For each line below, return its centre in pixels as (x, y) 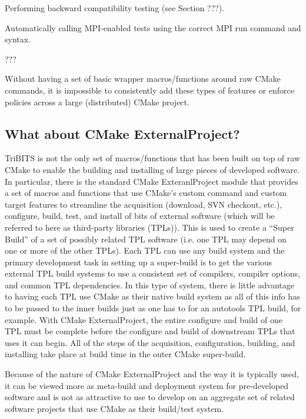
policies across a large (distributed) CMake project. (97, 102)
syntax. (18, 39)
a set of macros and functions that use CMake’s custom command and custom (146, 193)
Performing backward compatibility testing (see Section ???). (115, 8)
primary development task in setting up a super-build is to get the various (139, 262)
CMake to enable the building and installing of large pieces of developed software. (152, 169)
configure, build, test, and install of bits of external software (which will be (140, 216)
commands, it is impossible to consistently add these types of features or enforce (149, 90)
